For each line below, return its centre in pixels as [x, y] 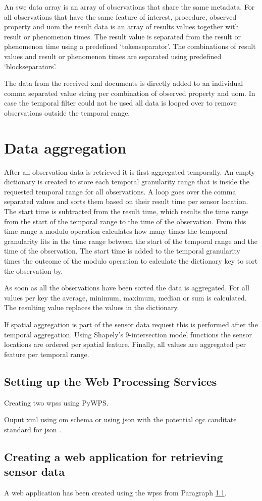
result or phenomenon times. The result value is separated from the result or [122, 36]
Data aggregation [65, 147]
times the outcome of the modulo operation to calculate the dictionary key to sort [131, 261]
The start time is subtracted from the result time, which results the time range [126, 211]
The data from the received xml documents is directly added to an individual [124, 83]
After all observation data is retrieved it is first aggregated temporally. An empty [130, 171]
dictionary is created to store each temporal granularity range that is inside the [127, 182]
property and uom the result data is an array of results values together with [122, 27]
